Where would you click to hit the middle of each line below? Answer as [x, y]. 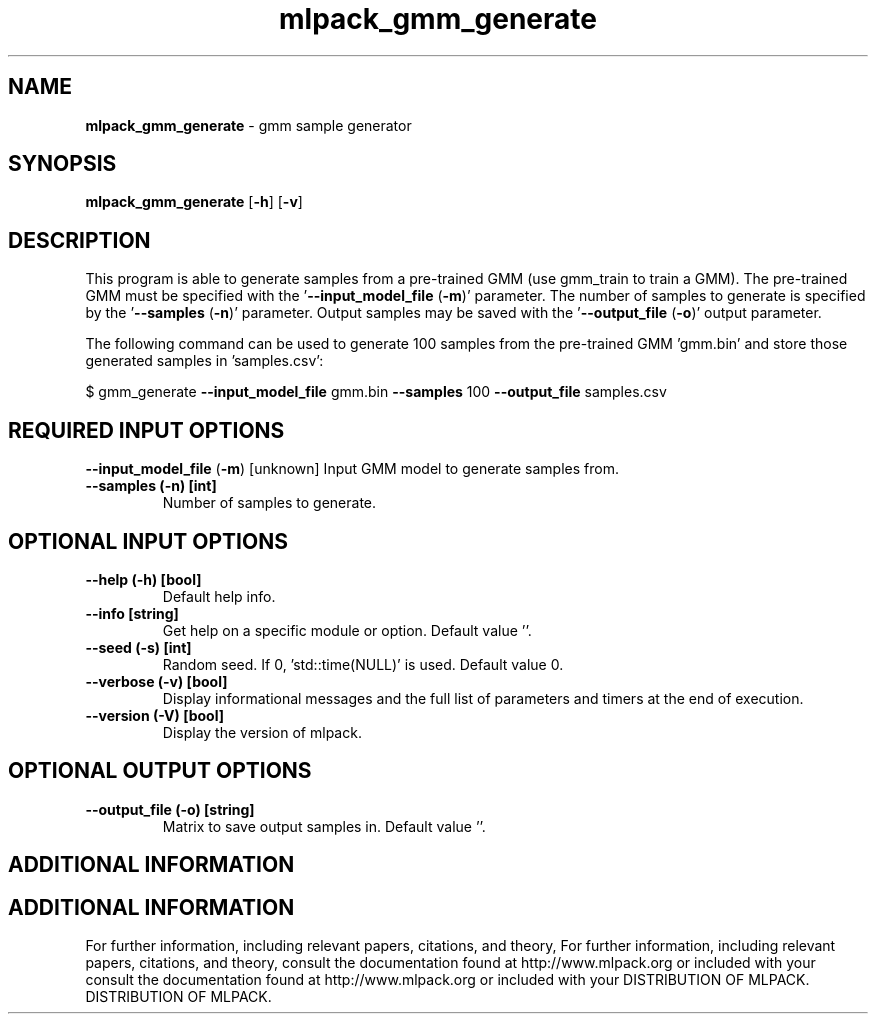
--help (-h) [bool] [143, 579]
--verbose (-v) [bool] [156, 681]
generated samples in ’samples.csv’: [204, 361]
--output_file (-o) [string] [170, 809]
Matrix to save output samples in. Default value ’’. [324, 826]
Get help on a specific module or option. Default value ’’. [347, 630]
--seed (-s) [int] [138, 647]
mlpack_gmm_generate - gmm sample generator [248, 125]
